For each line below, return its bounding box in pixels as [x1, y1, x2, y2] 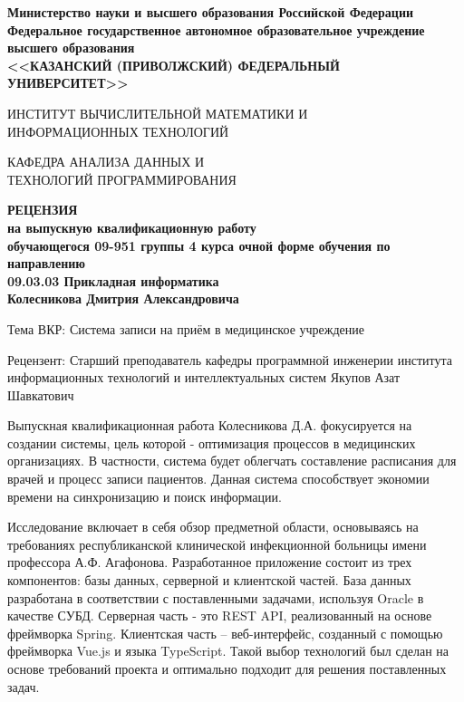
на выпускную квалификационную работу [7, 217, 256, 236]
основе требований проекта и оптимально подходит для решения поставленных [7, 659, 447, 678]
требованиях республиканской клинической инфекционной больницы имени [7, 534, 427, 553]
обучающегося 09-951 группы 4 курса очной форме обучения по [7, 236, 391, 255]
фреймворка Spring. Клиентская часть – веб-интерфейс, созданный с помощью [7, 623, 443, 642]
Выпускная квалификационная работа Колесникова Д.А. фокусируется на [7, 416, 412, 435]
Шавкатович [7, 385, 74, 404]
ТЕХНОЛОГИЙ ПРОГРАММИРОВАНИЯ [7, 169, 237, 188]
